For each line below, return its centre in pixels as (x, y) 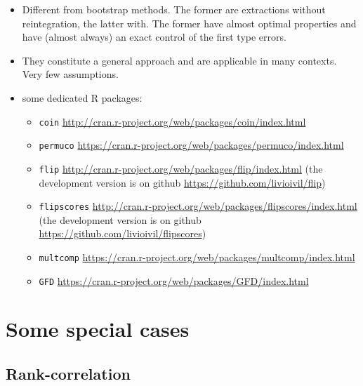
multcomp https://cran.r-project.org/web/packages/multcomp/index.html (197, 257)
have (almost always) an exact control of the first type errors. (154, 37)
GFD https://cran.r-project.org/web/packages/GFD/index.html (174, 280)
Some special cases (98, 329)
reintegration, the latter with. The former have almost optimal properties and (189, 23)
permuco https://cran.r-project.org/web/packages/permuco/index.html (191, 145)
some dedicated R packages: (82, 97)
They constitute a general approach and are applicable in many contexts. (179, 60)
